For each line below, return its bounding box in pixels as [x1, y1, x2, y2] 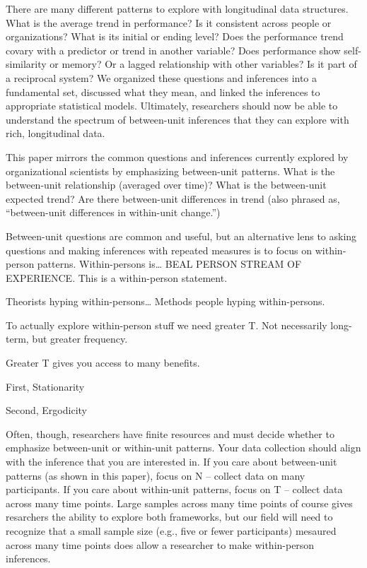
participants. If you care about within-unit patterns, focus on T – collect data [6, 482, 343, 497]
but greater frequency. [32, 331, 128, 346]
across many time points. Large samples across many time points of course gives [6, 495, 353, 510]
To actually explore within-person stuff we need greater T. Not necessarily [6, 317, 327, 332]
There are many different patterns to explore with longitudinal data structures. [6, 1, 349, 16]
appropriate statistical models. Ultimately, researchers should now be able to [6, 98, 338, 113]
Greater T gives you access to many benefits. [6, 355, 200, 370]
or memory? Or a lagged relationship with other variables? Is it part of [49, 57, 357, 71]
